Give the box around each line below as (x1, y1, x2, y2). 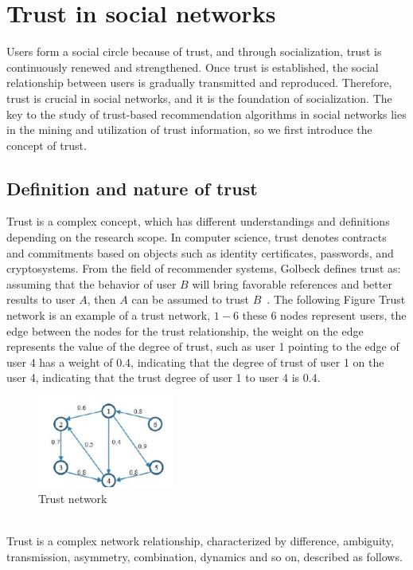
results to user (6, 291, 76, 308)
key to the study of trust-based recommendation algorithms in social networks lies (6, 105, 407, 122)
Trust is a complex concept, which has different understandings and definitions (6, 213, 390, 230)
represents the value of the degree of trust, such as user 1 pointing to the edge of (6, 338, 399, 355)
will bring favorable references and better (192, 275, 392, 292)
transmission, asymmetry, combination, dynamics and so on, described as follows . (6, 548, 403, 564)
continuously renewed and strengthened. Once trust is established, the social (6, 58, 379, 75)
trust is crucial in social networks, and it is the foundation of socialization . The (6, 89, 392, 106)
